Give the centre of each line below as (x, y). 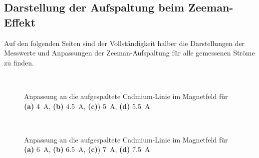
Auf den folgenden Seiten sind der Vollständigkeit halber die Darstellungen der (125, 43)
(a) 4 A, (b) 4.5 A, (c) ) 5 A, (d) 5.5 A (87, 106)
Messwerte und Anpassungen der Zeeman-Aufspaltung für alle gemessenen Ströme (129, 53)
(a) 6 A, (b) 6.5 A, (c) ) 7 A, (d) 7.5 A (87, 149)
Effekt (20, 22)
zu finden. (19, 62)
